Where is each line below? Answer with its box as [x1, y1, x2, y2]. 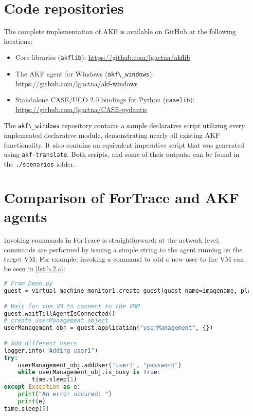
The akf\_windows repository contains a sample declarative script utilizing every [4, 120, 245, 131]
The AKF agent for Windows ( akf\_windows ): [15, 68, 154, 78]
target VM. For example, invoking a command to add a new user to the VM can [4, 254, 244, 264]
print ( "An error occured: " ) [18, 391, 112, 397]
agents [4, 207, 47, 226]
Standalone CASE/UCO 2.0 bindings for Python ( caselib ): [15, 95, 195, 105]
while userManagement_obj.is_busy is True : [18, 369, 161, 376]
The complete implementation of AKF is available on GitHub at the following [4, 26, 236, 37]
